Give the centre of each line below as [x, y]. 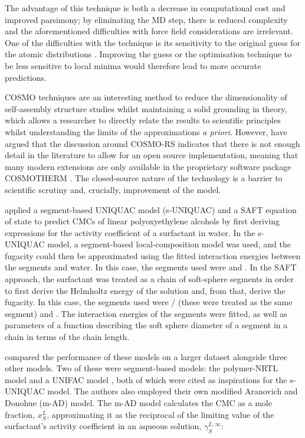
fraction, [20, 414]
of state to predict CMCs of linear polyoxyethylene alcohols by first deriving [142, 221]
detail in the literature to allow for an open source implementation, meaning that [152, 155]
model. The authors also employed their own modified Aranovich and [173, 391]
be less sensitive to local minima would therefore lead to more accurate [133, 65]
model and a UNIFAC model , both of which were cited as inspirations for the [146, 379]
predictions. [26, 77]
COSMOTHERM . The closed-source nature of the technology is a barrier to [144, 178]
